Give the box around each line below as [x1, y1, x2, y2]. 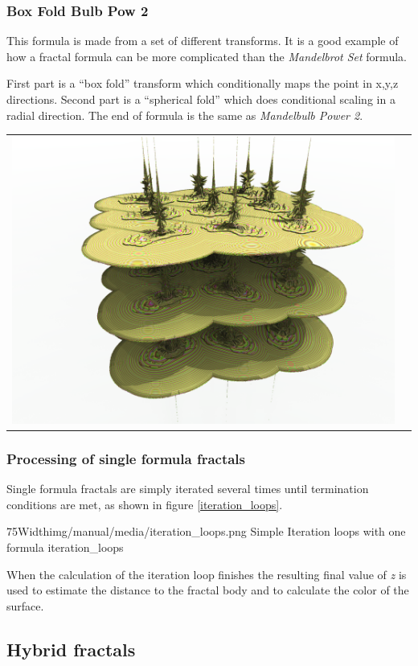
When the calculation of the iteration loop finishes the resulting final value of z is [6, 565, 407, 582]
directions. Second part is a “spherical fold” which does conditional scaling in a [6, 91, 395, 107]
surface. [6, 597, 44, 614]
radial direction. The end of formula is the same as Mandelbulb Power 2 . [6, 106, 363, 123]
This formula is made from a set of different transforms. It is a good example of [6, 32, 399, 49]
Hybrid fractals [6, 636, 136, 661]
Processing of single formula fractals [6, 448, 245, 468]
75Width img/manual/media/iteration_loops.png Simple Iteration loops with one [6, 523, 406, 540]
